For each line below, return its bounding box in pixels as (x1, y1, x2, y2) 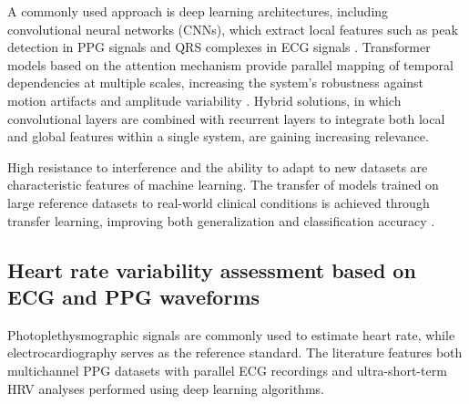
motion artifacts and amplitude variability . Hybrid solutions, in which (7, 90, 402, 109)
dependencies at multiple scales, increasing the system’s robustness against (7, 73, 424, 92)
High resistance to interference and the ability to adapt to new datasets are (7, 157, 428, 176)
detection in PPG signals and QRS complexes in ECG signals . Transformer (7, 37, 431, 57)
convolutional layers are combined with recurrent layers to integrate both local (7, 109, 445, 128)
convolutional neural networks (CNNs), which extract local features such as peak (7, 19, 458, 38)
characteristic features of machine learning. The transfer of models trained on (7, 175, 439, 194)
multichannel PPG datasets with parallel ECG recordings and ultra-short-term (7, 360, 447, 379)
